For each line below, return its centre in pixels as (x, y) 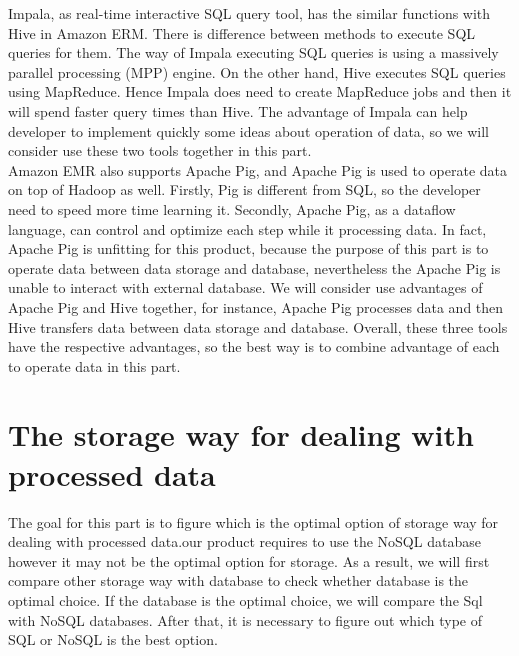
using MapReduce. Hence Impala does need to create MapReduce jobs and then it (260, 91)
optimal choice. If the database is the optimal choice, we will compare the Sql (245, 599)
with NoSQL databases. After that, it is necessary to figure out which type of (245, 619)
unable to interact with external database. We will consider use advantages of (245, 287)
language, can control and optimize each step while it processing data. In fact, (247, 228)
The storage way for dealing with (241, 434)
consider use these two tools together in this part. (160, 150)
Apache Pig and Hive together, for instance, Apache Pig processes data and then (256, 306)
